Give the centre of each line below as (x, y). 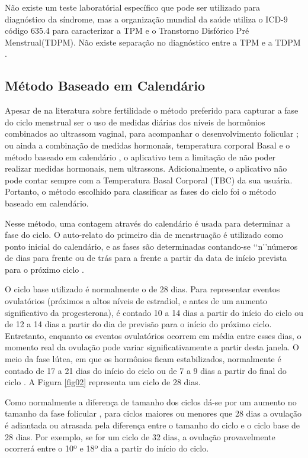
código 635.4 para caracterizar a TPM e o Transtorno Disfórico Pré (127, 30)
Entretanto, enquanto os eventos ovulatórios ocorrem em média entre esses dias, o (153, 335)
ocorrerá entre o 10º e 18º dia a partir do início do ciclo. (107, 448)
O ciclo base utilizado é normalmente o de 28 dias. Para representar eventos (142, 289)
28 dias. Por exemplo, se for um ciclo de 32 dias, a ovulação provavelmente (140, 436)
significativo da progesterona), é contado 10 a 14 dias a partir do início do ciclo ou (154, 312)
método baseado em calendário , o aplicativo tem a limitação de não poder (140, 157)
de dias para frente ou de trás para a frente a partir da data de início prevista (146, 258)
